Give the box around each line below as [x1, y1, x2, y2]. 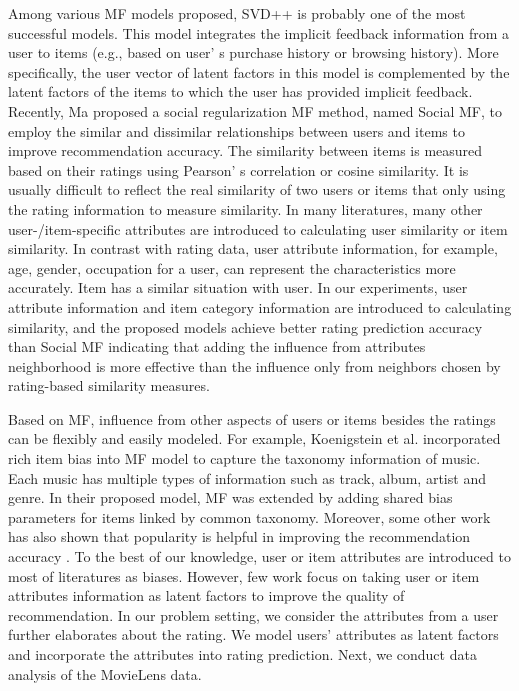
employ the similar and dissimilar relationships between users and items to [8, 120, 465, 141]
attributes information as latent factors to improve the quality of [8, 585, 405, 606]
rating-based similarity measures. [8, 375, 210, 396]
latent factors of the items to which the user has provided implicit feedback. [8, 81, 473, 102]
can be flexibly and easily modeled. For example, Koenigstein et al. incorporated [8, 428, 501, 449]
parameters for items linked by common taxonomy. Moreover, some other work [8, 506, 491, 527]
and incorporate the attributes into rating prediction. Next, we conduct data [8, 644, 477, 664]
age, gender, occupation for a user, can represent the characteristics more [8, 257, 456, 278]
